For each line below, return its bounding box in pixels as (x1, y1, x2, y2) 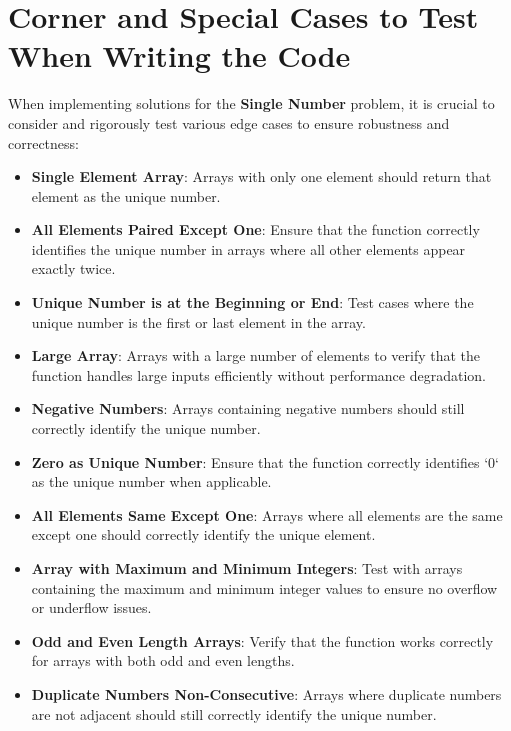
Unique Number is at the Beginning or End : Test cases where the (31, 292, 474, 313)
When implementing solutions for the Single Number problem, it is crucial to (8, 93, 495, 114)
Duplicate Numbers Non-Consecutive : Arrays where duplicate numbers (31, 683, 502, 704)
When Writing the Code (8, 35, 351, 76)
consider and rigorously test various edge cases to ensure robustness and (8, 112, 450, 133)
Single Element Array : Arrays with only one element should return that (31, 166, 492, 187)
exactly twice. (31, 258, 116, 279)
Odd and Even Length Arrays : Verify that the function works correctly (31, 630, 494, 651)
